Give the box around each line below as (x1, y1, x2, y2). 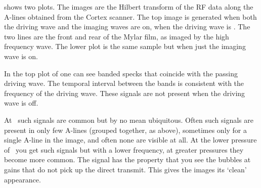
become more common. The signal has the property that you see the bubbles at (4, 154, 251, 165)
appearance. (4, 174, 41, 184)
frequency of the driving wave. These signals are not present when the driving (4, 87, 245, 98)
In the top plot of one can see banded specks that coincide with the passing (4, 68, 238, 78)
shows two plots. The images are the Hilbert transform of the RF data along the (4, 2, 253, 12)
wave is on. (4, 51, 38, 61)
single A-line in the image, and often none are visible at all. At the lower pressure (4, 134, 257, 145)
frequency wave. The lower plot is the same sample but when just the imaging (4, 41, 246, 52)
